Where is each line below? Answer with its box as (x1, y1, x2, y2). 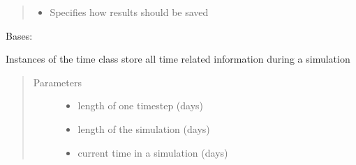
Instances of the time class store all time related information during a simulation (6, 52, 350, 66)
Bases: (6, 28, 33, 42)
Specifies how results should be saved (50, 5, 209, 19)
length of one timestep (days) (77, 98, 204, 113)
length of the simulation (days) (77, 121, 210, 136)
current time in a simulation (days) (77, 145, 228, 159)
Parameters (33, 74, 82, 89)
